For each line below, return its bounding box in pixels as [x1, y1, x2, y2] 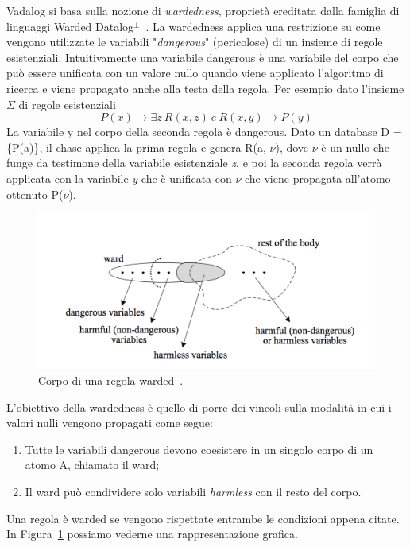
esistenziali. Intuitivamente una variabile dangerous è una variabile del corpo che [6, 48, 399, 65]
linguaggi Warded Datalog [6, 17, 134, 34]
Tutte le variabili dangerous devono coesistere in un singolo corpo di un [25, 440, 373, 457]
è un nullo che [321, 138, 389, 155]
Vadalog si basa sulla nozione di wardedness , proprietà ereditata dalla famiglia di [6, 2, 400, 18]
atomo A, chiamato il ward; [25, 456, 160, 473]
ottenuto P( [6, 185, 64, 202]
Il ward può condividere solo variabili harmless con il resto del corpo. [25, 483, 362, 499]
